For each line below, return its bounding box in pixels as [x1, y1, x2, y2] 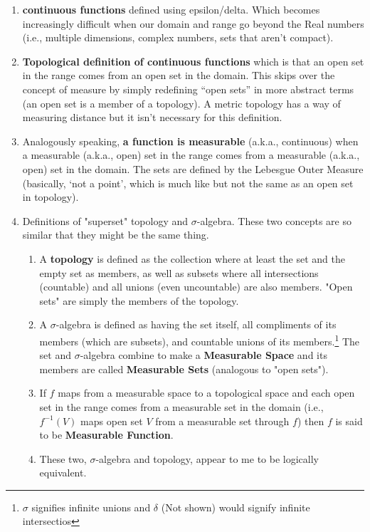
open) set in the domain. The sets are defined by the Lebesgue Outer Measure [22, 161, 364, 176]
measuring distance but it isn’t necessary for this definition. [22, 110, 282, 125]
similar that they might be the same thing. [22, 227, 209, 242]
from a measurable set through [155, 413, 290, 428]
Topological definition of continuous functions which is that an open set [22, 53, 364, 68]
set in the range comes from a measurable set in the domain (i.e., [39, 399, 324, 414]
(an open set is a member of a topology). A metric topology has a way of [22, 95, 341, 110]
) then [297, 413, 324, 428]
